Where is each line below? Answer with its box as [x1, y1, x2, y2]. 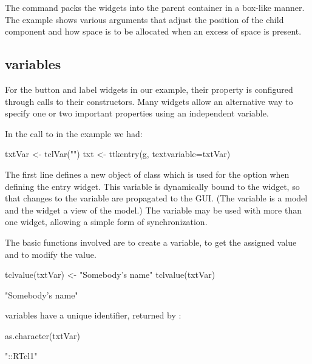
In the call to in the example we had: [5, 127, 143, 140]
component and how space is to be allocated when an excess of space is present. [5, 25, 302, 38]
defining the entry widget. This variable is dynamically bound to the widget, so [5, 180, 300, 192]
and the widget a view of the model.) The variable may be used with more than [5, 203, 302, 216]
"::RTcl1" [5, 349, 38, 362]
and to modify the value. [5, 248, 97, 260]
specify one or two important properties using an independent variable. [5, 107, 269, 120]
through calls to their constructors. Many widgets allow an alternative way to [5, 95, 293, 107]
